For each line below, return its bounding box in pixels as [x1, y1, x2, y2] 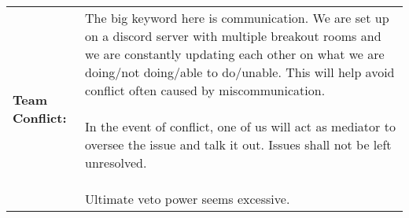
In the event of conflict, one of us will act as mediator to [85, 117, 396, 135]
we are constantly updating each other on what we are [85, 45, 385, 63]
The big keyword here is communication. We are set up [85, 9, 389, 27]
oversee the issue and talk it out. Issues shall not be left [85, 135, 392, 153]
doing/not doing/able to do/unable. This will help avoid [85, 63, 395, 81]
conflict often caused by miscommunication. [85, 81, 326, 99]
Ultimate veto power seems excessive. [85, 190, 290, 208]
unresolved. [85, 153, 147, 172]
